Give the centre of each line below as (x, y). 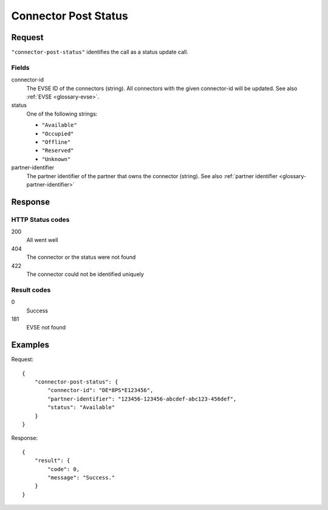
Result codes (31, 290)
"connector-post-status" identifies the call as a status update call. (100, 52)
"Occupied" (58, 133)
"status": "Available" (81, 408)
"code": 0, (64, 469)
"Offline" (56, 142)
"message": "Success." (81, 477)
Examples (30, 345)
